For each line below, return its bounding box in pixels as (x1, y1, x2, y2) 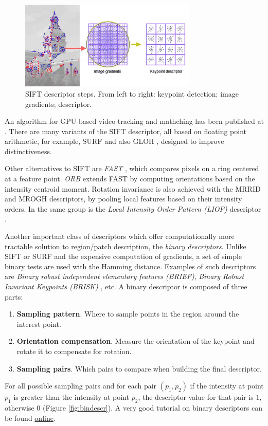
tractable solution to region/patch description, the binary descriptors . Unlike (5, 240, 246, 251)
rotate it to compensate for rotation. (16, 345, 132, 356)
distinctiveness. (5, 145, 52, 156)
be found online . (5, 412, 56, 423)
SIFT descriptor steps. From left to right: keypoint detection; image (25, 88, 239, 99)
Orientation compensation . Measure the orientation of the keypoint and (16, 336, 255, 346)
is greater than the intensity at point (13, 392, 130, 402)
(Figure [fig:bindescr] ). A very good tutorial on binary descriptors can (42, 402, 262, 413)
